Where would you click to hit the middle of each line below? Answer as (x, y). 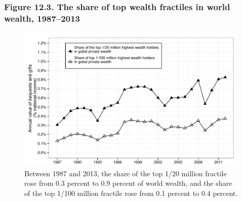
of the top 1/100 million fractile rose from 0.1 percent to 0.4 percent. (131, 193)
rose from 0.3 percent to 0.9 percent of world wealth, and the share (128, 183)
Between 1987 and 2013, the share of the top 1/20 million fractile (126, 173)
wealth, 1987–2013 (42, 18)
